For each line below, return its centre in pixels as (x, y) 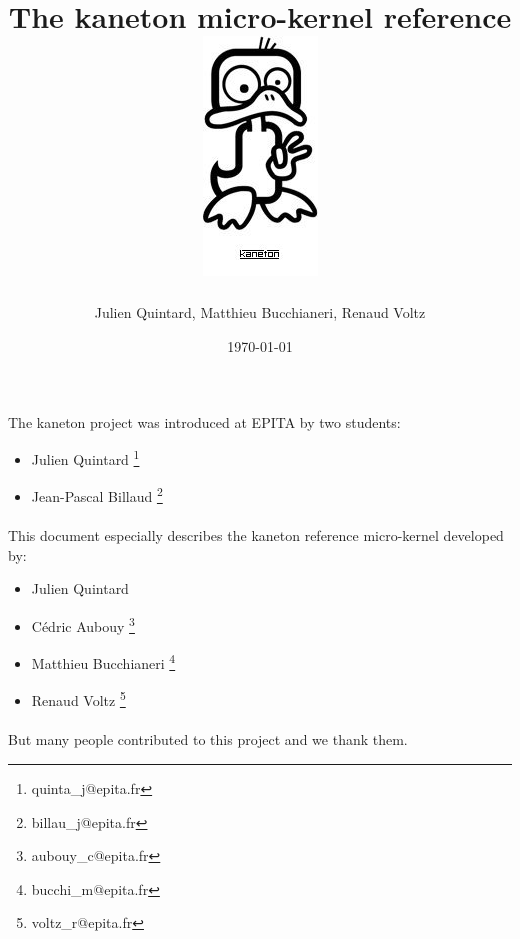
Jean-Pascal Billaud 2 (97, 494)
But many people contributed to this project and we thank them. (208, 739)
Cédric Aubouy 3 (83, 624)
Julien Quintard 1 (85, 457)
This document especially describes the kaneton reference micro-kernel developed (256, 535)
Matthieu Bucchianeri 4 (103, 661)
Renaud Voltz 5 (78, 699)
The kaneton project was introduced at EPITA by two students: (204, 421)
